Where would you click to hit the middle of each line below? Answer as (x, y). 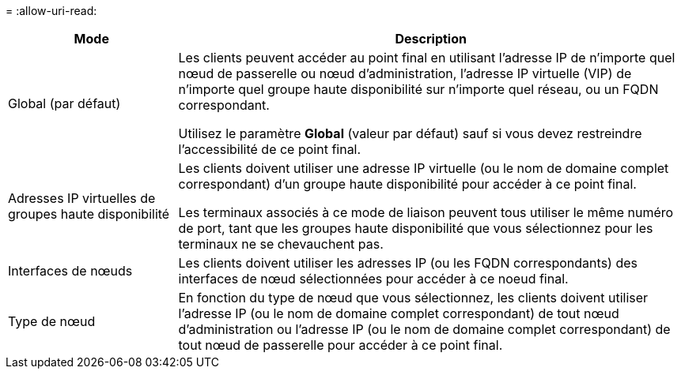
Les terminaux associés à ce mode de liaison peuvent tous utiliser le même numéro (426, 212)
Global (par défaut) (64, 103)
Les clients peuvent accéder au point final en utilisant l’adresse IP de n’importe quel (427, 58)
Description (431, 39)
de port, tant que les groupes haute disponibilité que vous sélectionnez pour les (416, 228)
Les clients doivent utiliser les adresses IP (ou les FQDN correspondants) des (408, 263)
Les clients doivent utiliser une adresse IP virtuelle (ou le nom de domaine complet (424, 168)
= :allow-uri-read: (51, 11)
